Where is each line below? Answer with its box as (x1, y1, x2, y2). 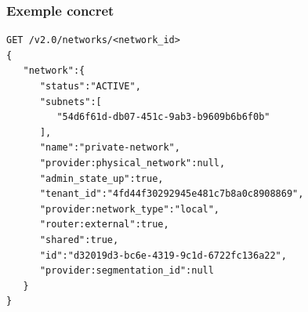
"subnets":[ (39, 96, 102, 107)
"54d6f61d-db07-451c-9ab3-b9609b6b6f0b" (56, 111, 270, 123)
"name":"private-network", (39, 142, 180, 154)
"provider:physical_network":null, (39, 157, 226, 169)
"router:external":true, (39, 219, 169, 230)
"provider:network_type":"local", (39, 203, 220, 215)
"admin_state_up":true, (39, 172, 164, 184)
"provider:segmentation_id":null (39, 265, 214, 277)
